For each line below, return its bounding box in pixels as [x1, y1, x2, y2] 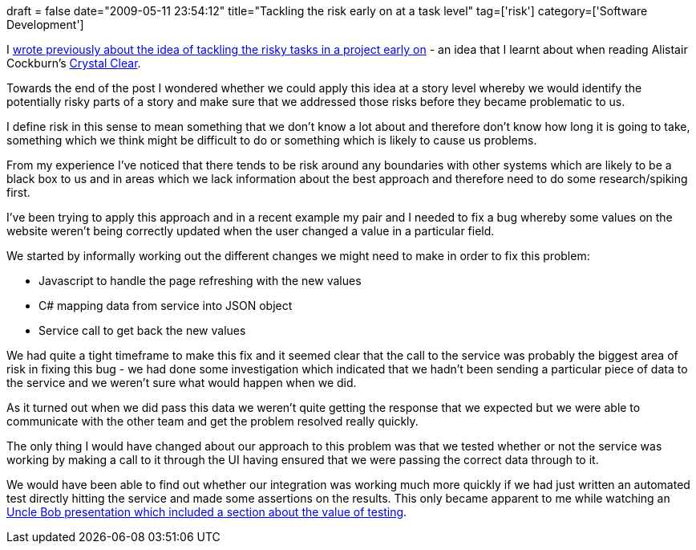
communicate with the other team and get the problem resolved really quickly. [6, 414, 419, 428]
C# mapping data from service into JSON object [38, 299, 293, 312]
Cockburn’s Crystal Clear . [6, 56, 141, 70]
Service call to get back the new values [38, 324, 246, 337]
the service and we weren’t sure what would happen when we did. [6, 376, 357, 389]
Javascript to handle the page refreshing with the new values [38, 274, 362, 287]
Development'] [6, 18, 84, 31]
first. [6, 185, 30, 199]
